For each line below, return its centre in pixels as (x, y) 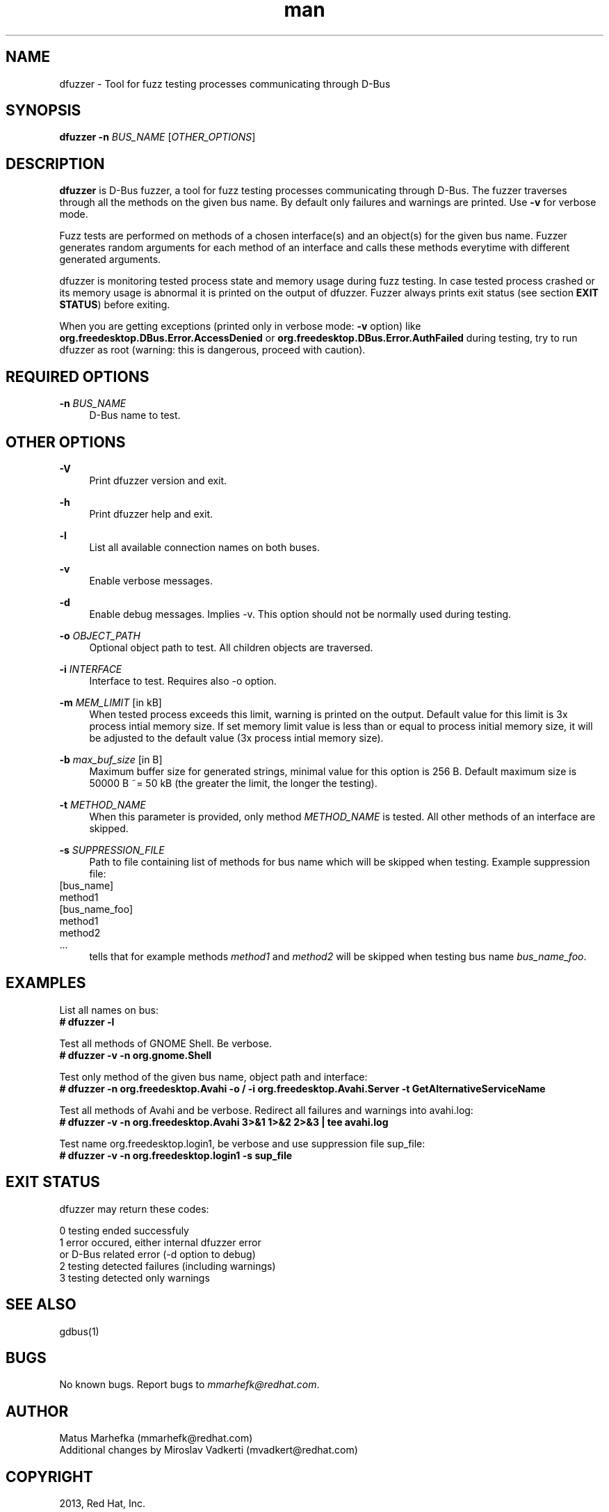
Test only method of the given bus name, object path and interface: (213, 1076)
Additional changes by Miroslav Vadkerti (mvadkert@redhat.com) (209, 1450)
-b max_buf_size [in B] (111, 759)
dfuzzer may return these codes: (134, 1209)
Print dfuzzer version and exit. (158, 480)
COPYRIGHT (49, 1477)
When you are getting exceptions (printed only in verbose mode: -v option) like (240, 326)
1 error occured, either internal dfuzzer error (160, 1242)
